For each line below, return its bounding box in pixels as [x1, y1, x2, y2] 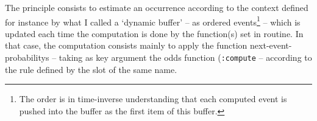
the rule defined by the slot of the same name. [5, 63, 177, 75]
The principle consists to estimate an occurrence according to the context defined [5, 1, 308, 13]
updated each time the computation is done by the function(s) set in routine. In [5, 27, 304, 40]
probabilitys [5, 51, 49, 64]
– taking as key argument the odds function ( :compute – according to [52, 51, 312, 64]
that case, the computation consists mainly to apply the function [5, 39, 248, 52]
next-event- [250, 39, 292, 52]
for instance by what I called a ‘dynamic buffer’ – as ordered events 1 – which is [5, 13, 301, 28]
